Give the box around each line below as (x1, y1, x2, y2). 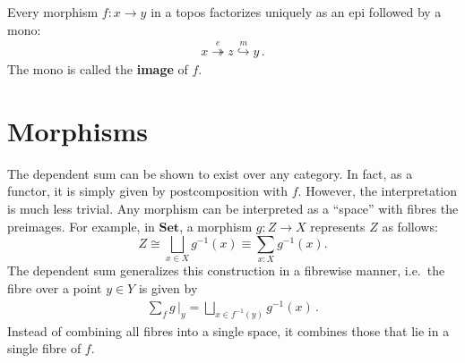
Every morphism (7, 3, 99, 21)
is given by (138, 279, 198, 298)
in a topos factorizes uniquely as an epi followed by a (151, 3, 442, 21)
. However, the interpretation (297, 181, 458, 200)
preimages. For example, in (7, 216, 155, 235)
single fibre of (7, 339, 82, 358)
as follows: (382, 216, 438, 235)
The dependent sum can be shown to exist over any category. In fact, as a (7, 164, 413, 182)
